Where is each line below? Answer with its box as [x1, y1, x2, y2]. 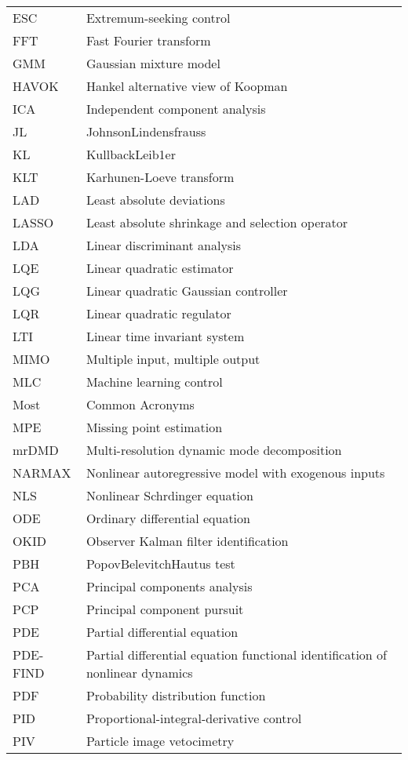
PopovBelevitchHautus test [86, 555, 235, 573]
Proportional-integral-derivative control [86, 709, 302, 727]
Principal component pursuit [86, 600, 244, 618]
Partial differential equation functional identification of [86, 645, 387, 664]
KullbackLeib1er [86, 145, 176, 163]
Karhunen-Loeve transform [86, 168, 235, 186]
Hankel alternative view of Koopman [86, 77, 288, 95]
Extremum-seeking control [86, 9, 231, 27]
